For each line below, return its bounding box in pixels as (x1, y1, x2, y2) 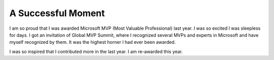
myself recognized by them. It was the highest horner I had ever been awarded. (9, 39, 176, 45)
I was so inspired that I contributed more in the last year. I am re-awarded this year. (9, 48, 183, 54)
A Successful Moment (9, 8, 105, 19)
